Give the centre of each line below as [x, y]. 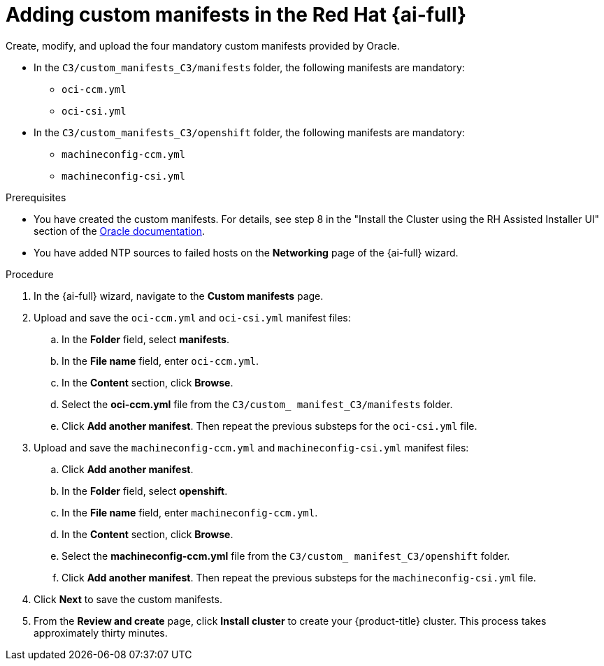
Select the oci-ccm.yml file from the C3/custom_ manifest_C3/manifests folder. [257, 404]
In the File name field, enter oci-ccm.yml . [160, 361]
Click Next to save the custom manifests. [128, 599]
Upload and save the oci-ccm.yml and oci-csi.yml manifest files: [192, 317]
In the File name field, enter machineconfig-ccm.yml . [190, 512]
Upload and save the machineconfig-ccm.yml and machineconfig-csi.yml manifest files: [251, 447]
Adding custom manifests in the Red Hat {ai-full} [236, 15]
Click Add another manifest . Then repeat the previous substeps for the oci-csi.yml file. [269, 426]
